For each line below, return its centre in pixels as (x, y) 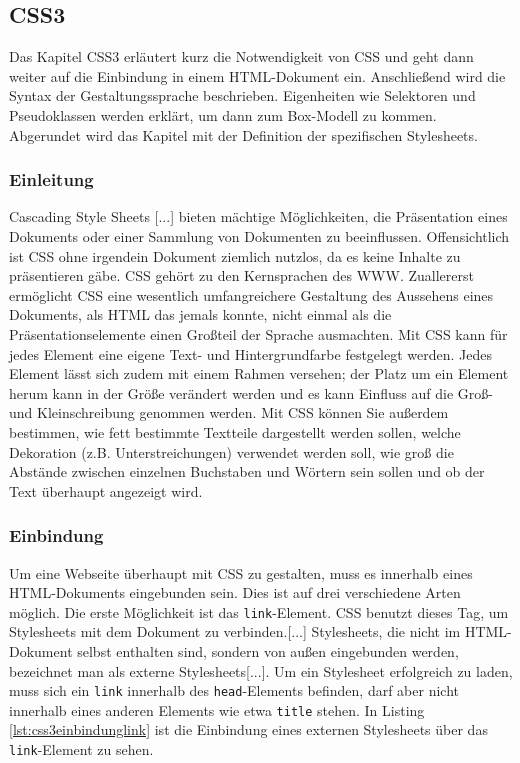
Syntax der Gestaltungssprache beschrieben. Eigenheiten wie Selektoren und (242, 95)
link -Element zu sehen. (81, 749)
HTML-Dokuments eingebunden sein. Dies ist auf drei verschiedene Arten (235, 592)
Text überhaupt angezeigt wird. (106, 490)
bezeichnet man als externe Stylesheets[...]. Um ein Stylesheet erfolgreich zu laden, (261, 670)
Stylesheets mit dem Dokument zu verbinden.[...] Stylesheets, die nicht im (235, 631)
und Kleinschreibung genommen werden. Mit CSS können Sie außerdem (229, 412)
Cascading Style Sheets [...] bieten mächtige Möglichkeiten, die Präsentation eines (258, 216)
